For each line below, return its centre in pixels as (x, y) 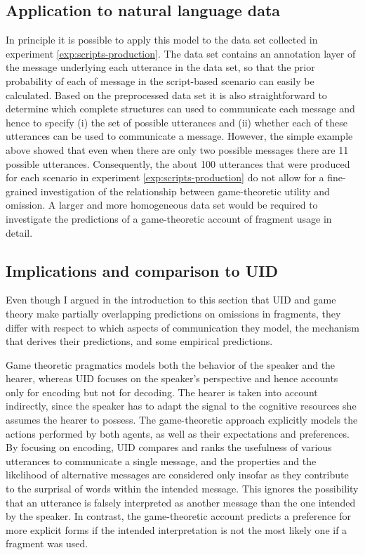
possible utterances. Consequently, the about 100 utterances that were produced (178, 163)
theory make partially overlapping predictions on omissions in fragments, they (173, 313)
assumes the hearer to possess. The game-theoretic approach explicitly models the (182, 420)
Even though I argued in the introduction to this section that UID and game (171, 300)
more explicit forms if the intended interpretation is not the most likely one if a (177, 529)
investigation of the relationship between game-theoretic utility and (185, 191)
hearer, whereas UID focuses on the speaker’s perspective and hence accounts (172, 378)
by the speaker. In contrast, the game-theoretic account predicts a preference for (179, 516)
